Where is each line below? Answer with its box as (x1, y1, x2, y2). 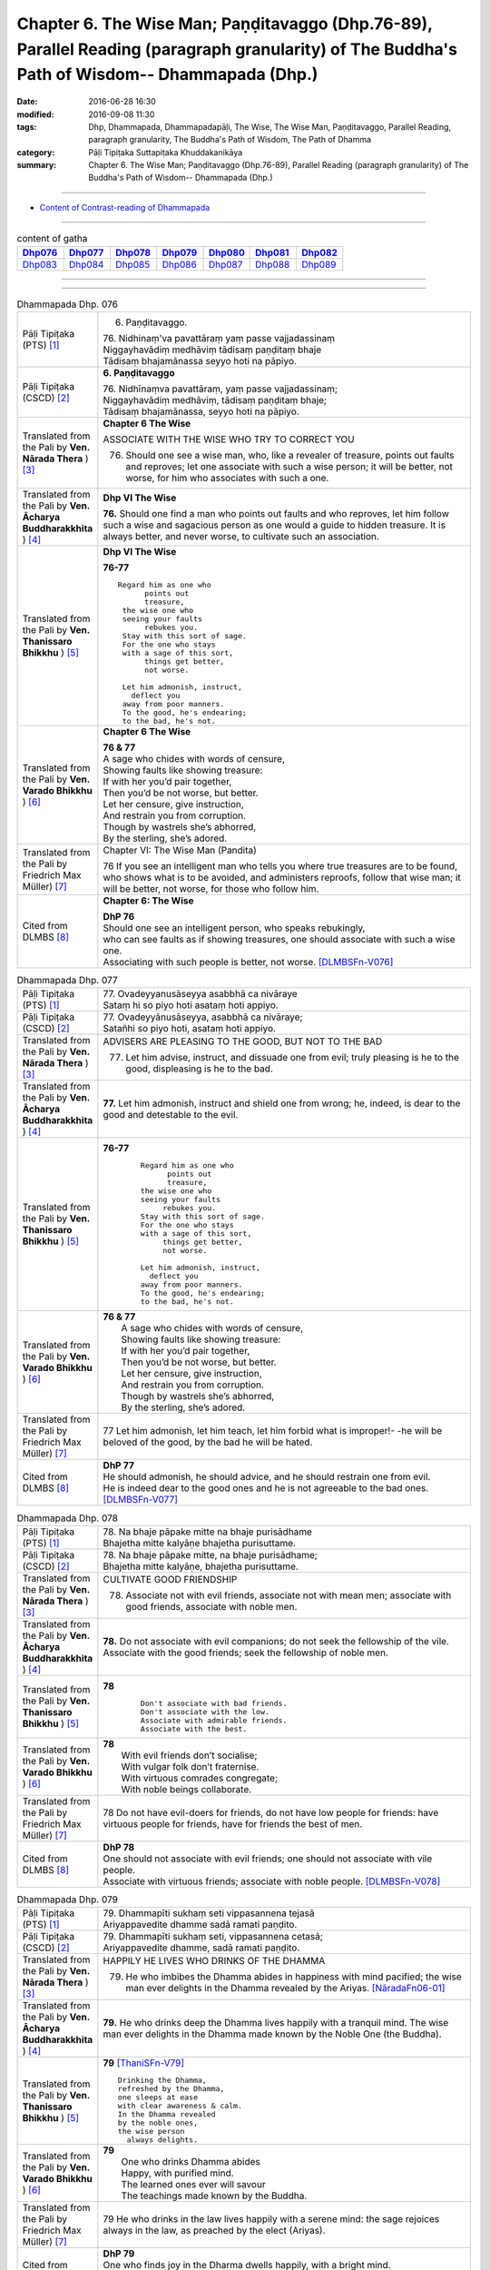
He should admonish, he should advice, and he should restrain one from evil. (103, 1471, 431, 1484)
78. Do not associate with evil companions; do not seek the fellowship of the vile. (103, 1634, 449, 1647)
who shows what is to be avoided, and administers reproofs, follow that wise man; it (103, 872, 462, 884)
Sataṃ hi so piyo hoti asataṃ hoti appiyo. (103, 999, 279, 1012)
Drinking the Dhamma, (117, 2076, 208, 2086)
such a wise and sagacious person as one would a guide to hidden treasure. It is (103, 518, 446, 531)
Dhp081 (254, 246, 289, 259)
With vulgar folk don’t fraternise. (121, 1760, 260, 1772)
